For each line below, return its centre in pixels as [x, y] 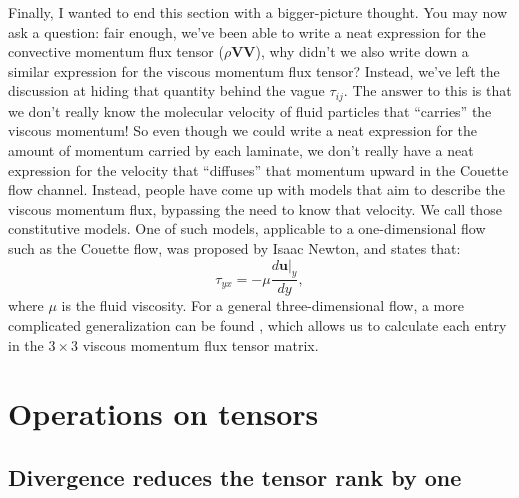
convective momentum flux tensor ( [116, 51]
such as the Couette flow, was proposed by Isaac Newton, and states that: [234, 247]
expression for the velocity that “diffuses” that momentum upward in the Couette [258, 169]
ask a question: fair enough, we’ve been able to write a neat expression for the [247, 31]
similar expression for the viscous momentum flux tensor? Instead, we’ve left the [254, 70]
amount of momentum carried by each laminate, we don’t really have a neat [241, 150]
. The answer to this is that [427, 90]
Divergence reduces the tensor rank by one [235, 476]
